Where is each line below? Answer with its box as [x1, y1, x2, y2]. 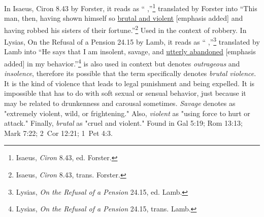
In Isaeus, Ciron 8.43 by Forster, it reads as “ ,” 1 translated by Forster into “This [4, 2, 257, 13]
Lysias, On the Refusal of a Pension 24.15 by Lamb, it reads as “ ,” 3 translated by [4, 35, 260, 47]
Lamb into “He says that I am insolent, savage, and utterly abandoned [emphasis [4, 46, 256, 57]
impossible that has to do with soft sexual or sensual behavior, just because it [4, 88, 246, 98]
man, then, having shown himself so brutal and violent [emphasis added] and [4, 13, 243, 23]
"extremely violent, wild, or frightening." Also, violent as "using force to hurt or [4, 107, 250, 118]
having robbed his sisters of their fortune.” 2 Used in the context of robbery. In [4, 23, 247, 35]
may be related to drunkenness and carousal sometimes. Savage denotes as [4, 97, 236, 108]
